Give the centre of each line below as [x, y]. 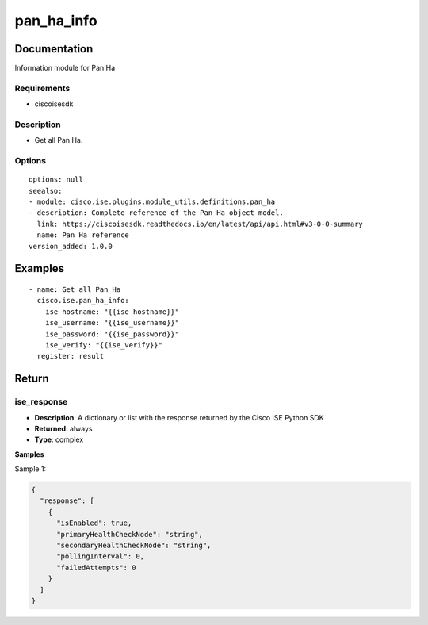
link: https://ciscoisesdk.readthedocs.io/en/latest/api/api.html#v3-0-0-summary [200, 224]
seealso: [46, 191]
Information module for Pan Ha [65, 68]
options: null [56, 180]
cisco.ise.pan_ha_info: [83, 301]
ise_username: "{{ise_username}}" [112, 323]
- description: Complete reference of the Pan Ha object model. [157, 213]
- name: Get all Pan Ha [75, 290]
